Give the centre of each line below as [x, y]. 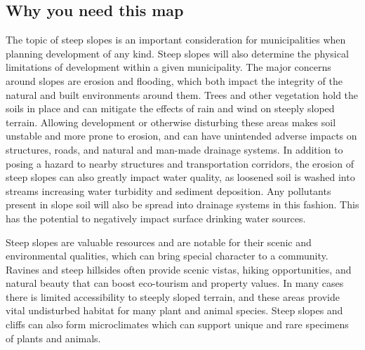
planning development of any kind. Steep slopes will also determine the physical [177, 53]
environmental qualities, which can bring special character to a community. [167, 256]
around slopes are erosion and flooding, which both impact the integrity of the [174, 80]
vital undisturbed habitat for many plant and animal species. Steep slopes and [174, 310]
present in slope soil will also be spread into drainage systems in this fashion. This [182, 204]
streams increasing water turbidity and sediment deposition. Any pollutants [168, 190]
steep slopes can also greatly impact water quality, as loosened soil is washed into [180, 177]
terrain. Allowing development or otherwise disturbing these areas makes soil [171, 122]
